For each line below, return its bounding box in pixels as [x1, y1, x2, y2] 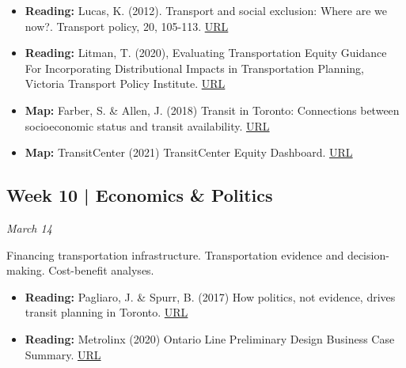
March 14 [6, 219, 52, 236]
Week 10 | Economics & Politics [6, 183, 273, 207]
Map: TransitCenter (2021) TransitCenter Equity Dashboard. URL [25, 144, 353, 161]
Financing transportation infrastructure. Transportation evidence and [6, 246, 344, 263]
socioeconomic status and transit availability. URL [25, 117, 270, 134]
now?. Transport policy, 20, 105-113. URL [25, 17, 229, 34]
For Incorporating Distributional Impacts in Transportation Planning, [25, 59, 364, 76]
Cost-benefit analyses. [48, 262, 154, 279]
